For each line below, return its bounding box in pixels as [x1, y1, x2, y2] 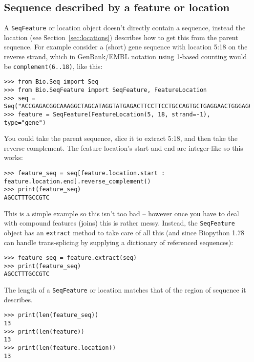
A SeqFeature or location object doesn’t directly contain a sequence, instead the [4, 23, 246, 33]
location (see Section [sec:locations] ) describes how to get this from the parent [4, 32, 238, 42]
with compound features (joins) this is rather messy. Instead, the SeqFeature [4, 218, 235, 228]
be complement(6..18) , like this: [4, 61, 103, 71]
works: [4, 152, 23, 162]
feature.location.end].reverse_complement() [4, 178, 151, 185]
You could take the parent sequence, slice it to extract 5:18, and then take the [4, 133, 238, 143]
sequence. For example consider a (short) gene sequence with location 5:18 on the [4, 42, 248, 52]
